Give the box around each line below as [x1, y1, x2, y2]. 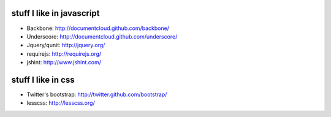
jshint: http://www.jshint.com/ [26, 59, 101, 66]
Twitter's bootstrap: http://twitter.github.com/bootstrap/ [26, 91, 167, 98]
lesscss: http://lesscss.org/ [26, 99, 95, 107]
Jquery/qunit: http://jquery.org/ [26, 42, 105, 49]
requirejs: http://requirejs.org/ [26, 50, 102, 58]
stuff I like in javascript [11, 8, 101, 18]
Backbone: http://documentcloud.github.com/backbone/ [26, 25, 170, 32]
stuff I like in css [11, 74, 75, 85]
